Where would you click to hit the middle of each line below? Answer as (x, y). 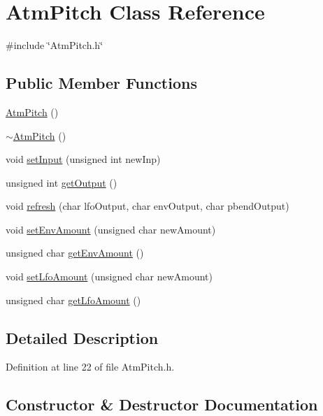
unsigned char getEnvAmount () (75, 253)
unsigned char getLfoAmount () (73, 300)
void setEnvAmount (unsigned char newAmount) (111, 229)
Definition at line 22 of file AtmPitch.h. (90, 367)
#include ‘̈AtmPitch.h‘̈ (55, 45)
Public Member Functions (101, 83)
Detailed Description (82, 337)
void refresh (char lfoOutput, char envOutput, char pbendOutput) (148, 206)
